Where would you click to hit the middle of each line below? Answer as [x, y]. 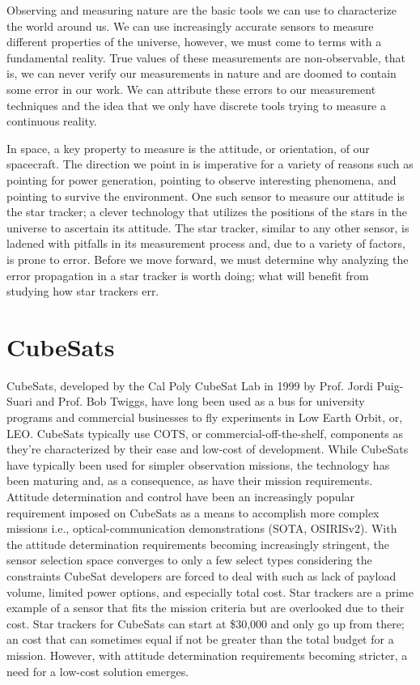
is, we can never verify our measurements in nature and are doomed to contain [202, 73]
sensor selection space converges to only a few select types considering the [189, 560]
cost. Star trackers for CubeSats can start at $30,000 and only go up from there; [206, 623]
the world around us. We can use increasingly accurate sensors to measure [190, 26]
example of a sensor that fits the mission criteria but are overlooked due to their [206, 608]
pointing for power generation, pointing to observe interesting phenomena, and [202, 179]
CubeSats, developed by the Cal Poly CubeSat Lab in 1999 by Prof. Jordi [190, 385]
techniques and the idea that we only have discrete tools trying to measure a [196, 105]
